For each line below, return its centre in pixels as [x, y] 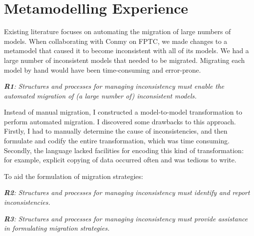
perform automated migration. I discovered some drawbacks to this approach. [120, 121]
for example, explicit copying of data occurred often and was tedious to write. [120, 160]
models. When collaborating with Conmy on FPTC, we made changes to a [116, 41]
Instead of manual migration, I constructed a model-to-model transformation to [123, 112]
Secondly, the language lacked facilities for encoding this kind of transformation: [124, 150]
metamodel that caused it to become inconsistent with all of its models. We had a [127, 50]
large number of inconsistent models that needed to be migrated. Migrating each [125, 60]
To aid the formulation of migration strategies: [74, 176]
